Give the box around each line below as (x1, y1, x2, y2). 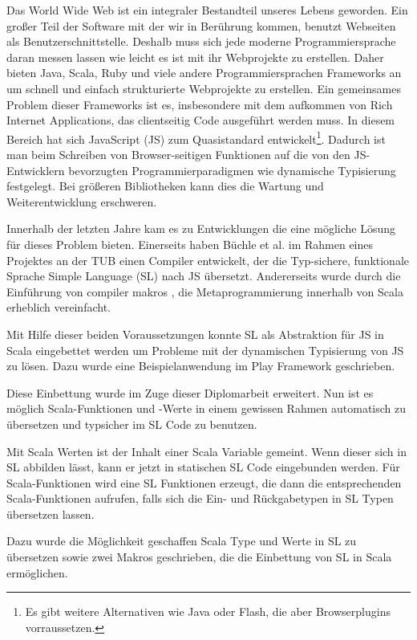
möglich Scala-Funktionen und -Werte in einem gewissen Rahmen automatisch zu (6, 400, 407, 417)
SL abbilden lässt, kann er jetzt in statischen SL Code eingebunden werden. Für (6, 459, 400, 475)
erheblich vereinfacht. (6, 299, 111, 316)
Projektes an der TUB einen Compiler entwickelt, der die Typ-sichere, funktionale (6, 251, 410, 268)
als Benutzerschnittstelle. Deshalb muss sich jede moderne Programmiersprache (6, 33, 396, 50)
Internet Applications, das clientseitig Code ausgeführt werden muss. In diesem (6, 112, 395, 128)
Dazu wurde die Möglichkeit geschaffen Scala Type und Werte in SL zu (6, 532, 357, 549)
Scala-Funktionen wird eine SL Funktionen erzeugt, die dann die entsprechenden (6, 474, 402, 491)
